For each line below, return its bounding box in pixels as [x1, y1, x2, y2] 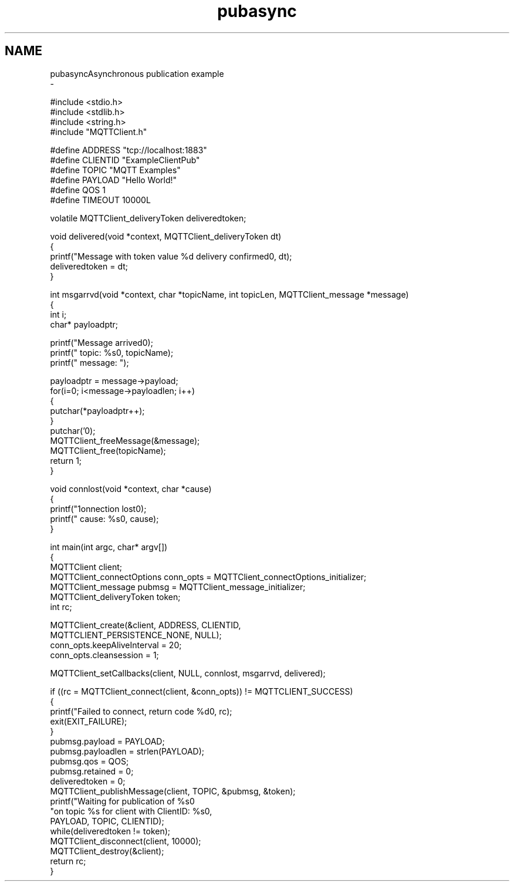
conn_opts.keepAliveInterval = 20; [50, 639, 182, 650]
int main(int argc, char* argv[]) [50, 541, 168, 552]
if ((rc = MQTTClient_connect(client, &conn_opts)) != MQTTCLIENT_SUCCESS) [50, 686, 353, 696]
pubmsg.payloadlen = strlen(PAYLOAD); [50, 746, 204, 756]
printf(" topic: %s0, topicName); [50, 347, 174, 358]
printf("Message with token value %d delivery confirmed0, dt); [50, 251, 292, 261]
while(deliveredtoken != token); [50, 826, 171, 836]
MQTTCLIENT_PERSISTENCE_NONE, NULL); [50, 629, 222, 640]
